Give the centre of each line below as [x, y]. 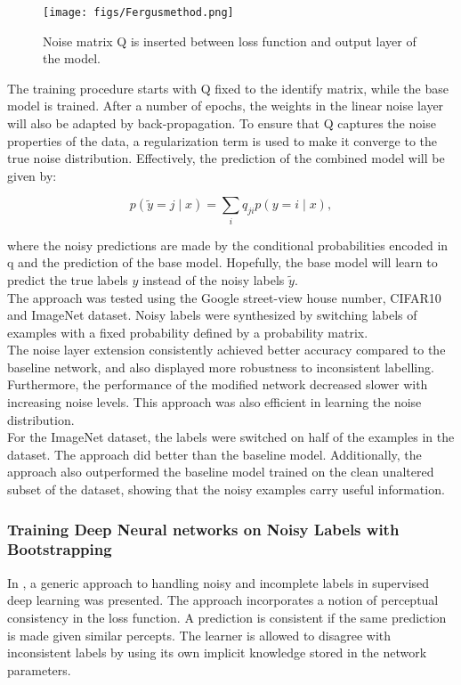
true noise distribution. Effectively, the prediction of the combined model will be [226, 158]
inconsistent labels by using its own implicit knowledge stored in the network [217, 652]
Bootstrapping [60, 549]
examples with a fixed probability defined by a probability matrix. [188, 332]
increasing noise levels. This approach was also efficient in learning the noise [214, 402]
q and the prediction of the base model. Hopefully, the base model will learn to [222, 262]
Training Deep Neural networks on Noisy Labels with [203, 529]
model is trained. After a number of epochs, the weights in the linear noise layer [226, 106]
